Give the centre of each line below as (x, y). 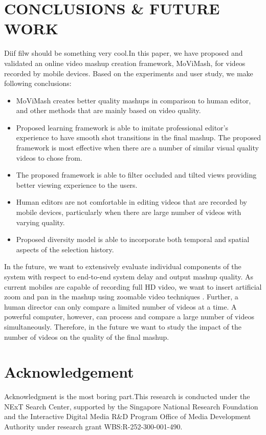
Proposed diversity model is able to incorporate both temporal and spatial (133, 239)
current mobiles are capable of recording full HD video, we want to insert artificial (133, 286)
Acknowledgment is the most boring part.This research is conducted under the (127, 396)
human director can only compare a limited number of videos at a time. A (120, 306)
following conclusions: (38, 83)
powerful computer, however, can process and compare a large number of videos (129, 317)
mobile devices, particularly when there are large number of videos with (129, 212)
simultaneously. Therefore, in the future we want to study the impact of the (123, 326)
